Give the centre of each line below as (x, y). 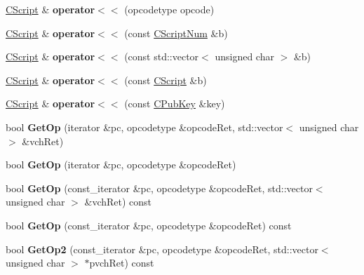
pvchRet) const (122, 263)
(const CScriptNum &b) (176, 33)
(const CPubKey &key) (175, 103)
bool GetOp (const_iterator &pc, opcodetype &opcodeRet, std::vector (159, 188)
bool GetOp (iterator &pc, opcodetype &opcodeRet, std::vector (144, 127)
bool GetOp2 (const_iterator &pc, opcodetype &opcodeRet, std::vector (162, 249)
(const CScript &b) (166, 80)
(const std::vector (162, 56)
